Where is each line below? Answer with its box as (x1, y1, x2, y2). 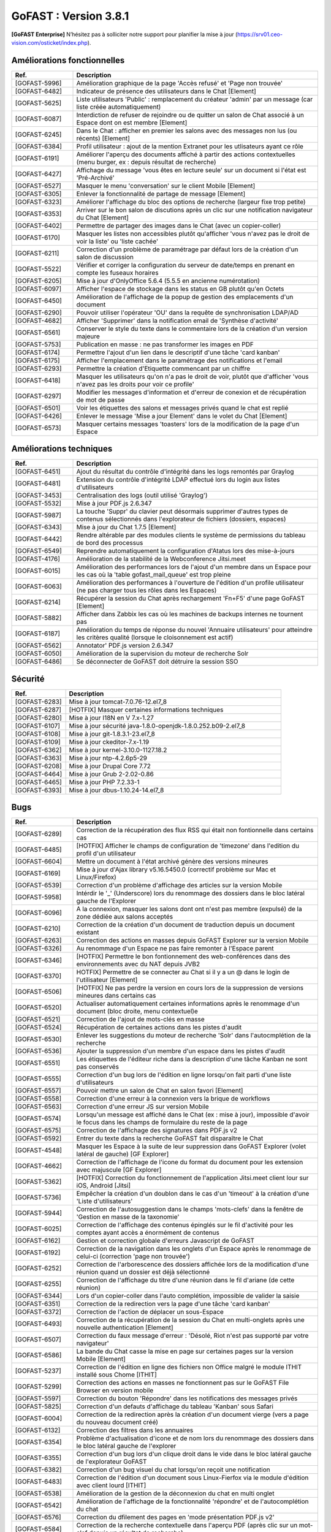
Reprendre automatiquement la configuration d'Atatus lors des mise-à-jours (76, 547, 295, 555)
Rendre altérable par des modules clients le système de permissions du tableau (76, 531, 306, 539)
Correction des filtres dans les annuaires (76, 1426, 194, 1435)
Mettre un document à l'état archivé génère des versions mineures (76, 857, 268, 866)
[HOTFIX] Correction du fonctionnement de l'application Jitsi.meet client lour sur (76, 1174, 309, 1182)
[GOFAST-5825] (15, 1402, 61, 1411)
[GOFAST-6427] (15, 169, 62, 178)
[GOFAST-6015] (15, 567, 61, 575)
